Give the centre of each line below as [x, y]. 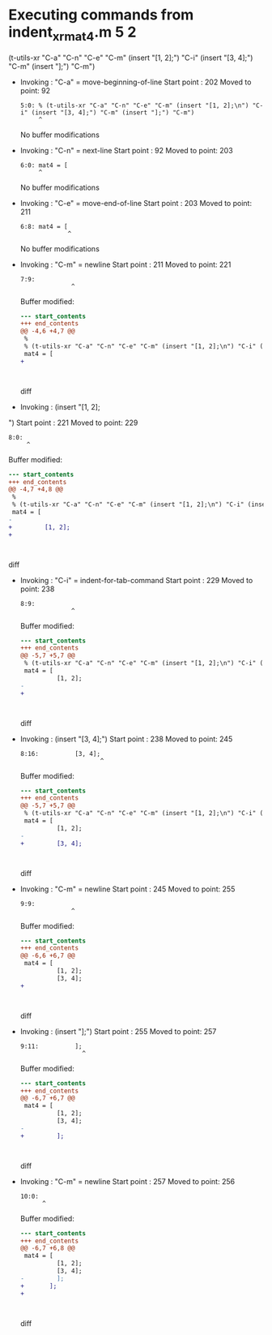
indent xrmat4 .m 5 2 [72, 33]
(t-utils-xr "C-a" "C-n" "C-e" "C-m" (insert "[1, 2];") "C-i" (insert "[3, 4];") [131, 58]
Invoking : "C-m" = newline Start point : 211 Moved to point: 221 [125, 264]
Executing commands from [101, 15]
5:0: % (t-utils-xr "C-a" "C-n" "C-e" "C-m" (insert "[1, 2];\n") [134, 105]
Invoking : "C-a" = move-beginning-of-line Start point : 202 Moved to [136, 82]
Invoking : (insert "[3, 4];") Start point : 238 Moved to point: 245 [126, 739]
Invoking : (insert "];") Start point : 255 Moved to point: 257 [118, 1031]
